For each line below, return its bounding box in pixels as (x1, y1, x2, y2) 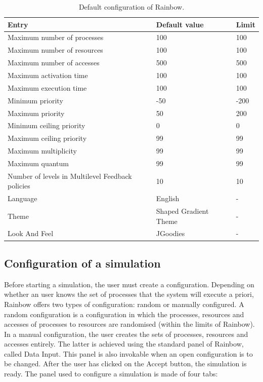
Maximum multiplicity (8, 145, 77, 156)
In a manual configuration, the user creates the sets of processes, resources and (4, 328, 248, 339)
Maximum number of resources (8, 45, 103, 55)
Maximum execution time (8, 82, 87, 93)
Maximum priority (8, 107, 65, 118)
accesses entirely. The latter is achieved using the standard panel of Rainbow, (4, 338, 244, 349)
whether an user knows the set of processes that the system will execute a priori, (4, 289, 254, 299)
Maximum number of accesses (8, 57, 100, 68)
